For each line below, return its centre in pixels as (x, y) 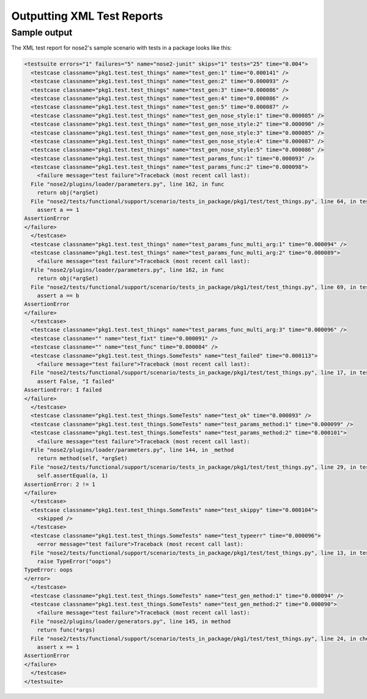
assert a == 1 (58, 210)
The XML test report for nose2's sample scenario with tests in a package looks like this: (121, 48)
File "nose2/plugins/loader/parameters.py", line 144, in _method (132, 450)
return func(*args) (66, 630)
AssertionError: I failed (63, 390)
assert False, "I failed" (76, 381)
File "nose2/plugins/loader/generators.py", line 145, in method (131, 621)
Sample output (42, 32)
